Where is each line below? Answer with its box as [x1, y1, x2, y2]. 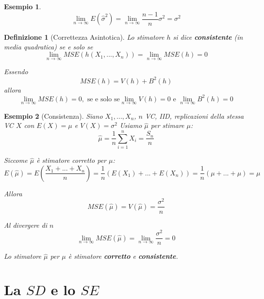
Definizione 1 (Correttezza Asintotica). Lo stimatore [4, 32, 165, 42]
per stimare [150, 120, 184, 130]
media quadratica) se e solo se [4, 41, 93, 51]
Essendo [4, 66, 28, 77]
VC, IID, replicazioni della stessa [145, 110, 244, 121]
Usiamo [119, 120, 142, 130]
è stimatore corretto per [36, 155, 107, 165]
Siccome [4, 155, 28, 165]
